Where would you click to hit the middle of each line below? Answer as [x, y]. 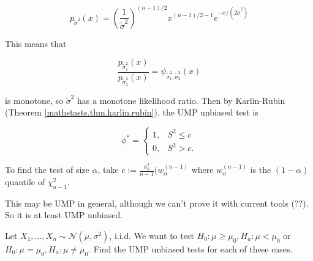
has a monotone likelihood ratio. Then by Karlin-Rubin [181, 100]
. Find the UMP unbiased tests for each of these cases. [190, 249]
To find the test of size [47, 170]
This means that [36, 43]
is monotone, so [34, 100]
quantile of [25, 182]
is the [261, 170]
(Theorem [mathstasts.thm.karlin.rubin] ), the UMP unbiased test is [132, 112]
